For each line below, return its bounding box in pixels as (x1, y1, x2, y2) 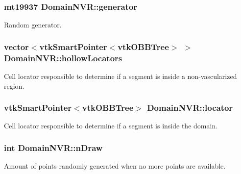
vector (4, 40, 29, 52)
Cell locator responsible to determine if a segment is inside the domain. (4, 121, 218, 131)
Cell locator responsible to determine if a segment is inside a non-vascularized (4, 71, 237, 81)
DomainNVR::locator (147, 101, 233, 114)
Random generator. (4, 20, 62, 30)
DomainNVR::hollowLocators (4, 51, 122, 64)
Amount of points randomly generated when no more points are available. (4, 161, 226, 171)
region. (4, 80, 24, 91)
